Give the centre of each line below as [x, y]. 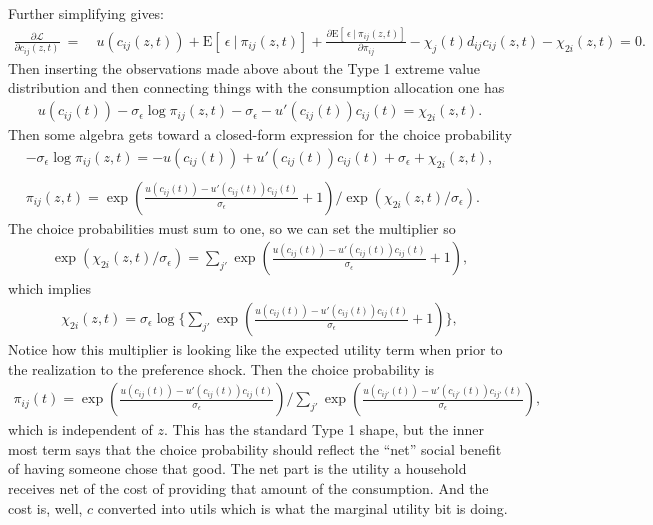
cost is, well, [45, 507]
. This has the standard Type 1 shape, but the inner [324, 429]
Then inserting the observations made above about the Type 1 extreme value [244, 67]
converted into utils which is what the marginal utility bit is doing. [302, 507]
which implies [49, 288]
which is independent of [80, 429]
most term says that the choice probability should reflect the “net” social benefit [255, 448]
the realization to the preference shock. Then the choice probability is [221, 368]
